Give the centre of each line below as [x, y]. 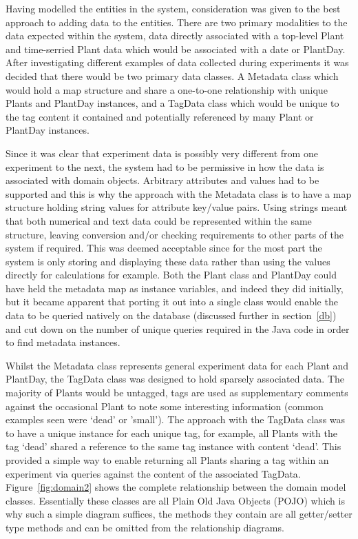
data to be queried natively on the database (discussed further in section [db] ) [171, 315]
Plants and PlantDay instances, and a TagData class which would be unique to [172, 103]
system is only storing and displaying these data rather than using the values [168, 261]
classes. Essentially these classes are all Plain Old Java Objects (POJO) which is [175, 500]
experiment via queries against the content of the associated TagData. [153, 473]
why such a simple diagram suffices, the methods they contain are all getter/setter [179, 514]
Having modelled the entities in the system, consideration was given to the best [173, 8]
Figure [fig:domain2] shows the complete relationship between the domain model [176, 487]
